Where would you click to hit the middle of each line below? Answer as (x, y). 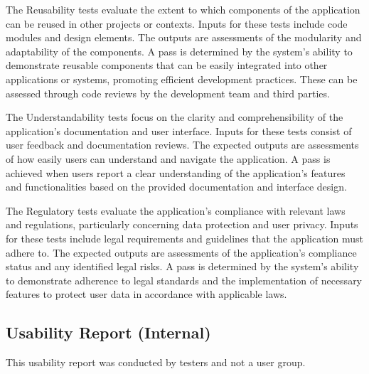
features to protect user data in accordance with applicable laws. (146, 294)
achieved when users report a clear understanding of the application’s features (176, 172)
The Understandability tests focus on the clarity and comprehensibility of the (175, 117)
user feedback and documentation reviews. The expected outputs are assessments (182, 145)
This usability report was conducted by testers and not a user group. (156, 362)
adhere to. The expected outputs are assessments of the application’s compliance (181, 252)
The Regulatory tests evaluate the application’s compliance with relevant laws (176, 210)
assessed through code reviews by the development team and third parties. (168, 93)
